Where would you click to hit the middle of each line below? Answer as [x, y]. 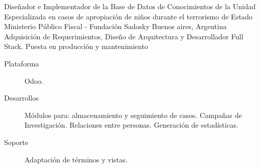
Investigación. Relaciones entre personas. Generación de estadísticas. [132, 125]
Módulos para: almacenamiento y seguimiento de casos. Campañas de [133, 115]
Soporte [16, 142]
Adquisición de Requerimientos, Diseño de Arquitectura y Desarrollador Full [124, 36]
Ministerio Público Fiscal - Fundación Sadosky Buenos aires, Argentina [115, 26]
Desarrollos [21, 98]
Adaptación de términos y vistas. [76, 159]
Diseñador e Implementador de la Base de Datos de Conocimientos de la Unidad [130, 6]
